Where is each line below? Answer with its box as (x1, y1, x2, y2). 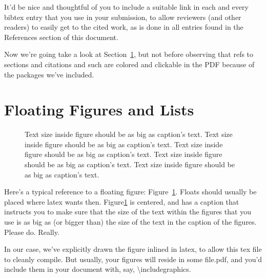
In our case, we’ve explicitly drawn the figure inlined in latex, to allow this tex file (4, 244, 262, 254)
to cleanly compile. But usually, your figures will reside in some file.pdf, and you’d (4, 253, 262, 264)
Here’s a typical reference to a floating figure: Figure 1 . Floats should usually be (4, 186, 257, 197)
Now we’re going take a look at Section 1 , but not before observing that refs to (4, 49, 254, 59)
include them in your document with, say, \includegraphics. (4, 264, 191, 274)
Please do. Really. (4, 226, 59, 237)
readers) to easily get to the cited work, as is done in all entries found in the (4, 22, 243, 32)
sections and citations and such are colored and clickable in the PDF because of (4, 58, 255, 69)
